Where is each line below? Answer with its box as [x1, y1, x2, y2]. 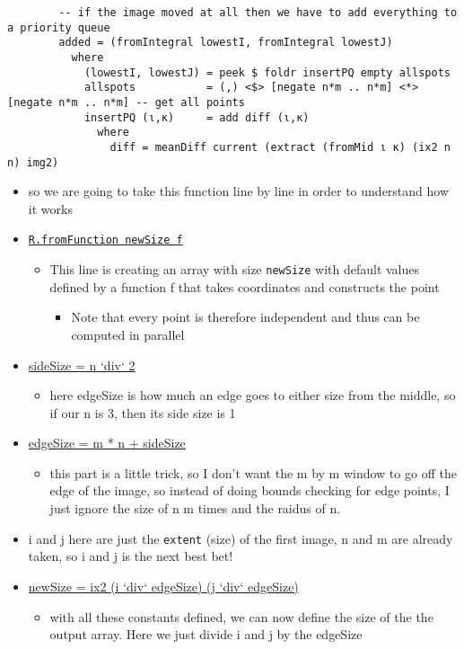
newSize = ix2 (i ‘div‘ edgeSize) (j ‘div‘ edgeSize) [28, 576, 299, 595]
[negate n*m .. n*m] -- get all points [7, 95, 245, 109]
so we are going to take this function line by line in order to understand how [28, 182, 450, 200]
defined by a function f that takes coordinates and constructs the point [49, 277, 440, 296]
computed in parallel [71, 324, 185, 343]
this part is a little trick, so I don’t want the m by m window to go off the [49, 463, 457, 482]
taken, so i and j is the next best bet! [28, 547, 233, 565]
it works [28, 199, 73, 218]
